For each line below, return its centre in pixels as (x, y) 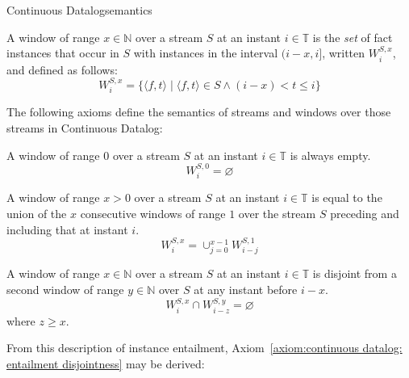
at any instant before (246, 290)
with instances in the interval (206, 53)
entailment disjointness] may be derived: (106, 364)
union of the (37, 214)
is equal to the (347, 197)
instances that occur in (63, 53)
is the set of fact (353, 37)
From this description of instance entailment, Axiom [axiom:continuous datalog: (204, 348)
